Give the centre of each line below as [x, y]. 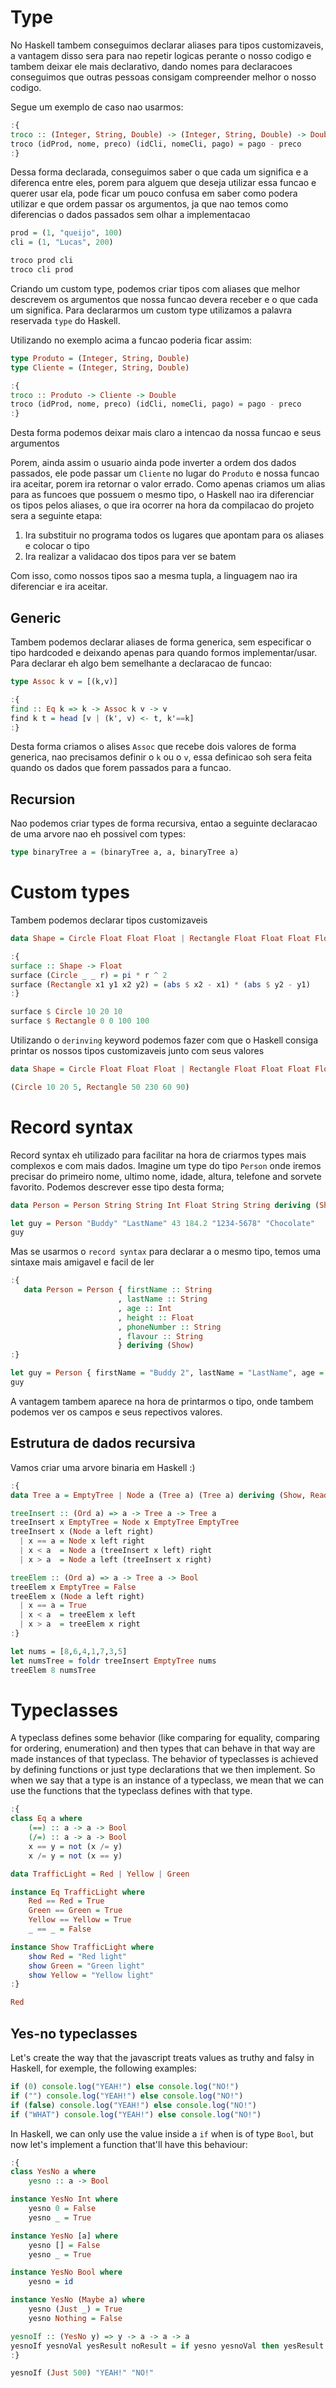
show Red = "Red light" [78, 1956]
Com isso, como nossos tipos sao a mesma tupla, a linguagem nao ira [154, 576]
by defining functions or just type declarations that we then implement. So [163, 1770]
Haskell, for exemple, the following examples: [103, 2068]
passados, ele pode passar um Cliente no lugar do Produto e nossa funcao [165, 473]
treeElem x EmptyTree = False [73, 1587]
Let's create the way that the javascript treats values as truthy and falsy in [162, 2057]
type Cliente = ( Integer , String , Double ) [100, 367]
